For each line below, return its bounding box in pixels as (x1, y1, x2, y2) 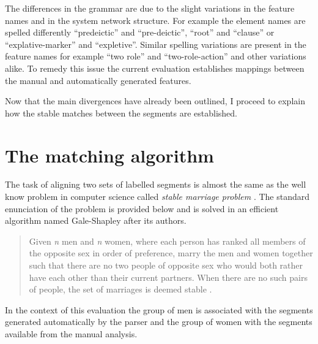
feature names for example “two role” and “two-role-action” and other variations (5, 50, 306, 63)
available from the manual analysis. (5, 327, 138, 340)
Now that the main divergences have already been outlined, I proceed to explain (5, 94, 305, 107)
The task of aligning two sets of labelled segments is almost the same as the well (5, 178, 306, 191)
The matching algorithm (5, 142, 214, 167)
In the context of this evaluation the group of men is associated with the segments (5, 303, 313, 316)
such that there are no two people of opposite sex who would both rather (29, 259, 303, 272)
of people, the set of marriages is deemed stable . (29, 283, 212, 296)
